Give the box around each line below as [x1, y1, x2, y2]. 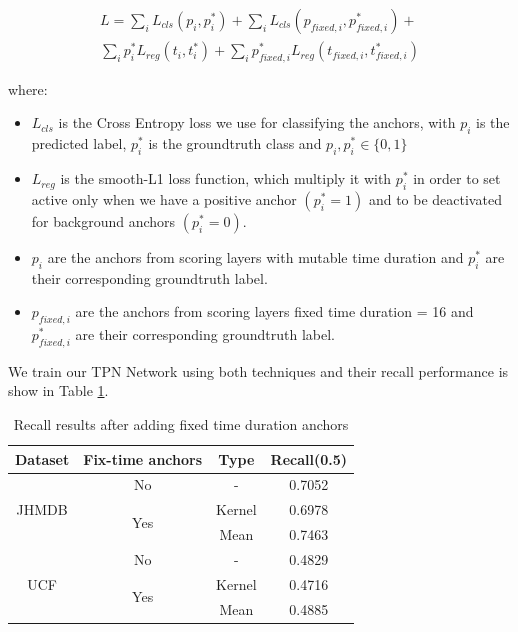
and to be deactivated [368, 188, 502, 209]
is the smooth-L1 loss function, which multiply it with [60, 168, 392, 189]
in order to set [413, 168, 501, 189]
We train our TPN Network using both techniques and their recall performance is [8, 360, 509, 381]
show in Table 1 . [8, 380, 109, 401]
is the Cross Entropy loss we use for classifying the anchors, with [58, 112, 456, 133]
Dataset [15, 448, 70, 469]
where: [8, 78, 48, 99]
